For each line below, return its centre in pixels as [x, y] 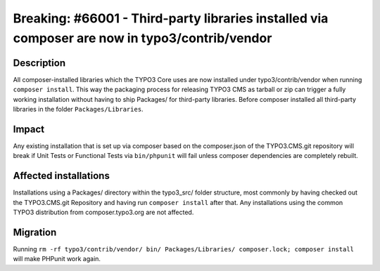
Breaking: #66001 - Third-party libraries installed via [171, 18]
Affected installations [62, 176]
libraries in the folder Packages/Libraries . [78, 110]
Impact [29, 129]
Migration [35, 232]
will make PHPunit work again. [57, 259]
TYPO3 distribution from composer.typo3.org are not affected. [103, 212]
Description [39, 63]
